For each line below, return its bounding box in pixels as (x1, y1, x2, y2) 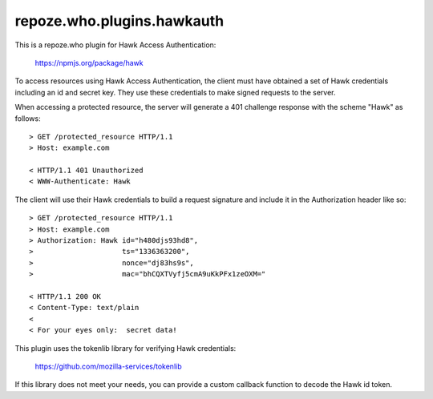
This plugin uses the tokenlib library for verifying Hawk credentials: (14, 343, 237, 353)
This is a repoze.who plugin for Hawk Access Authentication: (14, 40, 216, 50)
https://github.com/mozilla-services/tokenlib (34, 361, 182, 371)
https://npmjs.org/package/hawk (34, 58, 144, 67)
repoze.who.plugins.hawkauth (14, 12, 225, 30)
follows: (14, 113, 41, 123)
